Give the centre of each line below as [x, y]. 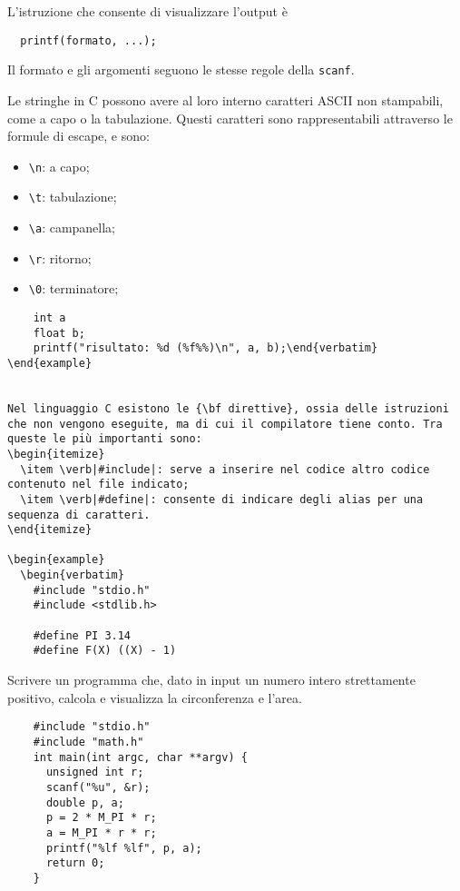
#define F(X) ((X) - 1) [105, 651]
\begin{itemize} [56, 454]
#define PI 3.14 [82, 635]
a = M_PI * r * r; [101, 832]
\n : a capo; [59, 166]
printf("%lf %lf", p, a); [124, 848]
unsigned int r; [95, 772]
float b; [59, 333]
